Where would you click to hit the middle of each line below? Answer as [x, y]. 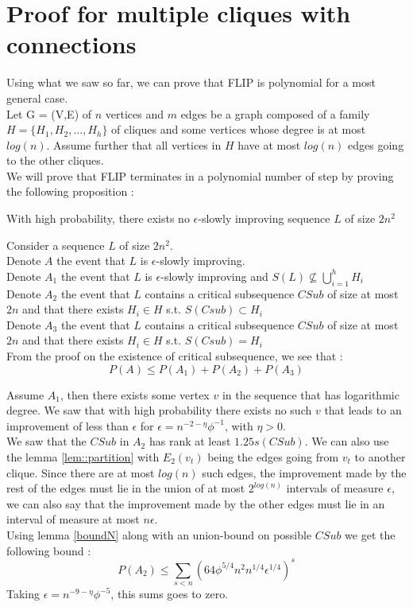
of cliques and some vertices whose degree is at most [239, 129]
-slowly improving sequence [264, 218]
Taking [23, 594]
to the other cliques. [55, 160]
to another [380, 456]
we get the [370, 534]
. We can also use [347, 441]
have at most [269, 144]
